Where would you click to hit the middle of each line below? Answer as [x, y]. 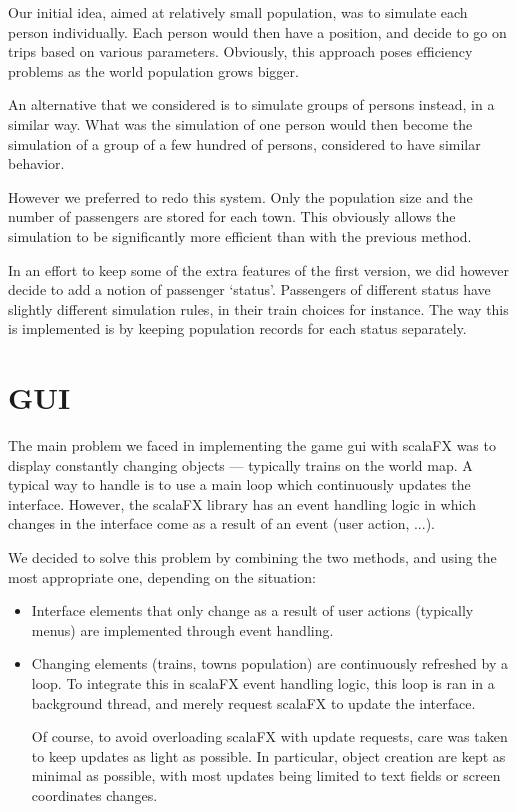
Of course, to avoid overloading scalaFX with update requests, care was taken [269, 736]
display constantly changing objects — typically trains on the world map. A [240, 464]
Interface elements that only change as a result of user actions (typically [252, 610]
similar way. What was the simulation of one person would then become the [240, 123]
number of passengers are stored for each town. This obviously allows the [232, 216]
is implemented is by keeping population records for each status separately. [237, 328]
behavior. [36, 163]
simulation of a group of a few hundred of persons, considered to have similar [244, 143]
